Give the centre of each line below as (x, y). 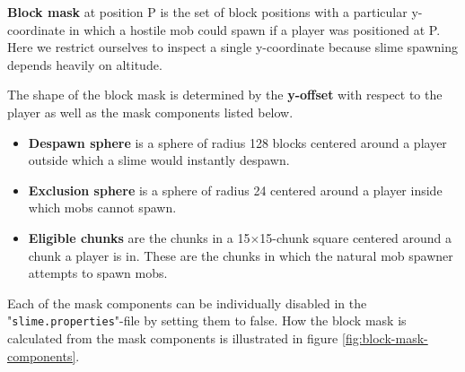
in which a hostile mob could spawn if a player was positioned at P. (254, 29)
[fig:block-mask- (385, 337)
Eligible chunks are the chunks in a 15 (139, 237)
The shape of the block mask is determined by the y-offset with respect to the (225, 95)
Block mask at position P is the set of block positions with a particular (207, 12)
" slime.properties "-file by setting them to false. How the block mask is (207, 320)
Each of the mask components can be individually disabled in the (187, 303)
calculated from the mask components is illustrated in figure (173, 337)
